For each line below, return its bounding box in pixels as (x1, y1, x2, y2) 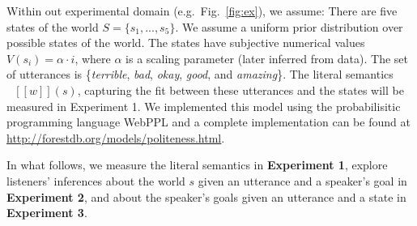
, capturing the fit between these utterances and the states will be (77, 81, 404, 98)
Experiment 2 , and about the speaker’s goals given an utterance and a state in (6, 188, 406, 205)
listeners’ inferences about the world (6, 172, 185, 189)
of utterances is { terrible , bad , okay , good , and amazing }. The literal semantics (6, 66, 394, 83)
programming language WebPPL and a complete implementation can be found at (6, 113, 411, 130)
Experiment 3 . (6, 204, 87, 221)
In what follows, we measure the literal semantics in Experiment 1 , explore (6, 156, 388, 173)
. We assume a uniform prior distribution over (175, 18, 403, 35)
